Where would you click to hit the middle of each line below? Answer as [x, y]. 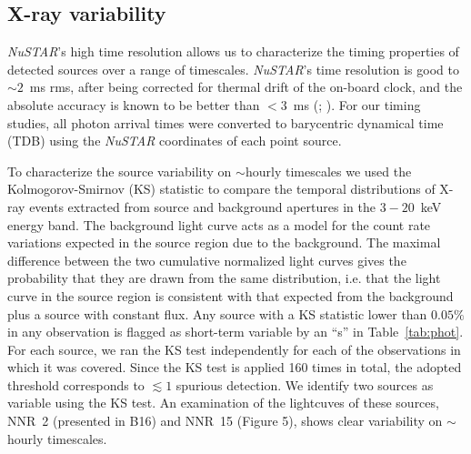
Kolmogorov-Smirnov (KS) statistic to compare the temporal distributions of [221, 189]
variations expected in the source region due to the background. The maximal [224, 242]
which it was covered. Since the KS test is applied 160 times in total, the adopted [235, 367]
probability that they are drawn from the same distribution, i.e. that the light [224, 278]
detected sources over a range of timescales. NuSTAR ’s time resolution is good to [233, 69]
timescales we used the [348, 171]
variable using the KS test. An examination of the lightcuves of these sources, [223, 403]
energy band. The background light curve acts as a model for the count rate [219, 224]
